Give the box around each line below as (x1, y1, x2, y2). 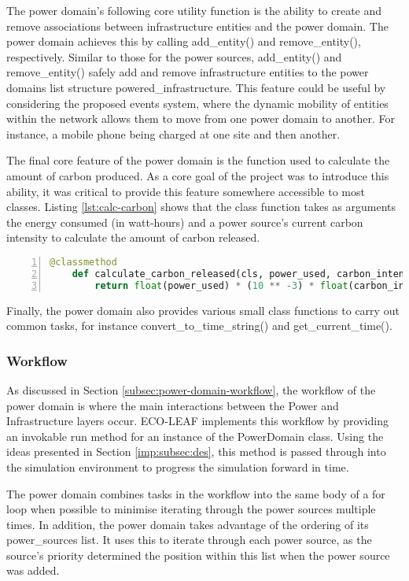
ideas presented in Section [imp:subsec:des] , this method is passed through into (6, 443, 386, 460)
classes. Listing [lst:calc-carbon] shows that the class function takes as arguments (6, 198, 396, 215)
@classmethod (50, 256, 117, 268)
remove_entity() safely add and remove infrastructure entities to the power (6, 64, 369, 80)
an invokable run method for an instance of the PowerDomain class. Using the (6, 427, 384, 444)
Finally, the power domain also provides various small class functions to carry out (6, 302, 400, 318)
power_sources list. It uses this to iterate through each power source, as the (6, 531, 372, 548)
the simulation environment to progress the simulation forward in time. (6, 458, 349, 475)
